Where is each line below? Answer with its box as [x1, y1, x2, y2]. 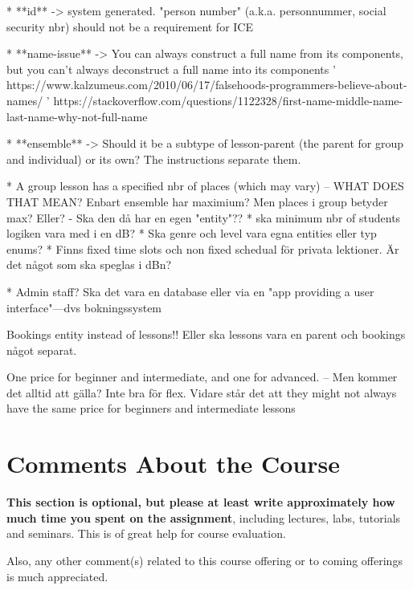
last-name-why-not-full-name [6, 108, 148, 124]
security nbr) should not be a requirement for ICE [6, 18, 254, 35]
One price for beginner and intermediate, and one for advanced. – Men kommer [6, 368, 398, 385]
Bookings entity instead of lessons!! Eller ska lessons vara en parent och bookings [6, 326, 406, 343]
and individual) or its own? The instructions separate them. [6, 150, 301, 167]
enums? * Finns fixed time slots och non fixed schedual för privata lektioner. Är [6, 240, 399, 257]
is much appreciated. [6, 568, 108, 584]
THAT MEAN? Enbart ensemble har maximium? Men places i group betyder [6, 193, 388, 210]
